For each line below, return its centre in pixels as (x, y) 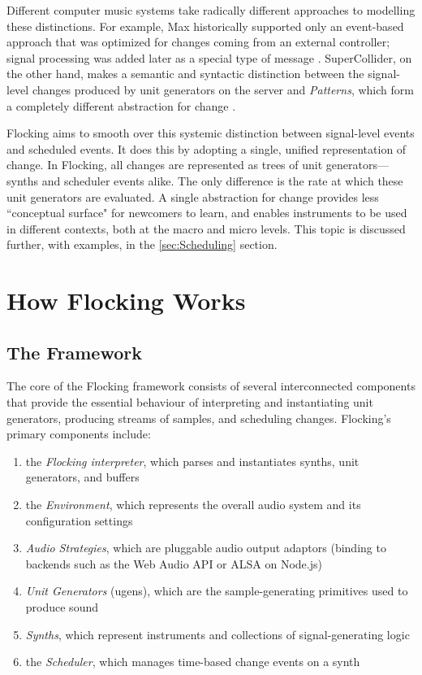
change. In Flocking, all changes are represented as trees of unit (165, 165)
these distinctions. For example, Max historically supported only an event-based (205, 26)
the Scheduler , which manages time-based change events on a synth (193, 662)
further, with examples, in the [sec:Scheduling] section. (142, 244)
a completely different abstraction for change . (121, 105)
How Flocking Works (126, 300)
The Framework (74, 352)
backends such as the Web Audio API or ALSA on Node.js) (174, 563)
